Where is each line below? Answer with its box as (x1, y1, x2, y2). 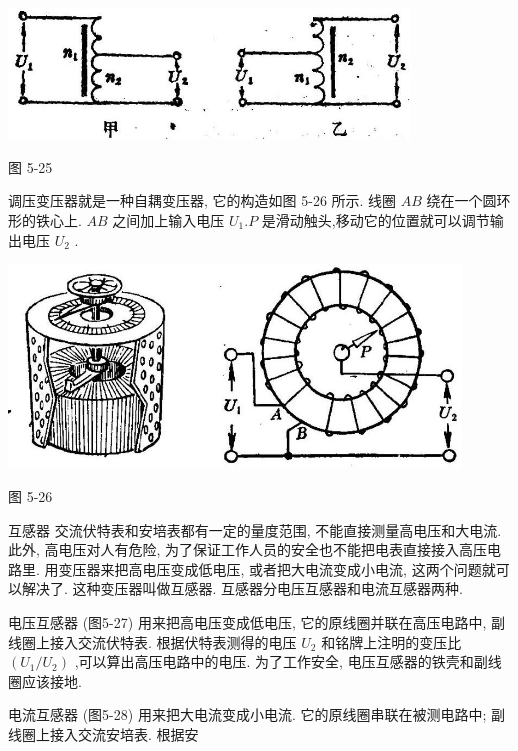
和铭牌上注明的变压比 (321, 631, 462, 652)
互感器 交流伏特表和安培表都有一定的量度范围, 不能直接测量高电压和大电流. (8, 519, 502, 540)
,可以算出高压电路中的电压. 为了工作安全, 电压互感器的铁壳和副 (74, 651, 488, 672)
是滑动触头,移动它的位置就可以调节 (261, 210, 490, 231)
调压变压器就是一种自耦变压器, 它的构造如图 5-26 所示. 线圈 (8, 190, 397, 211)
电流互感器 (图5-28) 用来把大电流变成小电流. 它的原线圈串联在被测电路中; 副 (8, 704, 505, 725)
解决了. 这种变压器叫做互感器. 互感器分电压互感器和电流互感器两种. (21, 578, 463, 599)
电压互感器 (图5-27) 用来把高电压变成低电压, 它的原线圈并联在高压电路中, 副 (8, 611, 505, 632)
